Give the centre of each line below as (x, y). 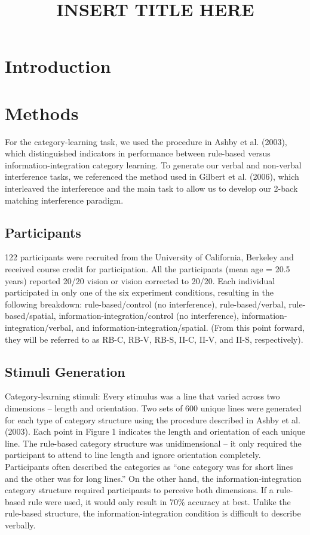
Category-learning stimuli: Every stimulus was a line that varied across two (142, 396)
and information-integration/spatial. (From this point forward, (191, 328)
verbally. (20, 525)
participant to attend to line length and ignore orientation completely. (133, 455)
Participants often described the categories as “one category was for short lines (149, 466)
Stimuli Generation (65, 371)
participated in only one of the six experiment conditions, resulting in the (139, 292)
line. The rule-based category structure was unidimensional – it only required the (153, 443)
